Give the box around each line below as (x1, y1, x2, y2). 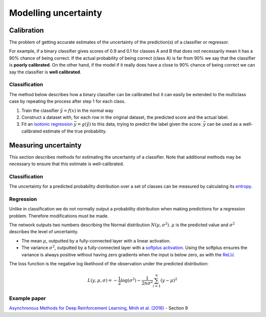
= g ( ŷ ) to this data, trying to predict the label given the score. (77, 121, 202, 127)
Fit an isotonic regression (21, 121, 73, 127)
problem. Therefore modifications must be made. (9, 212, 109, 219)
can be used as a (207, 121, 242, 127)
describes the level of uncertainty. (9, 229, 79, 235)
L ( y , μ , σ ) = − (87, 278, 118, 283)
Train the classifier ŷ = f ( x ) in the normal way (21, 107, 114, 113)
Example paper (9, 295, 46, 302)
